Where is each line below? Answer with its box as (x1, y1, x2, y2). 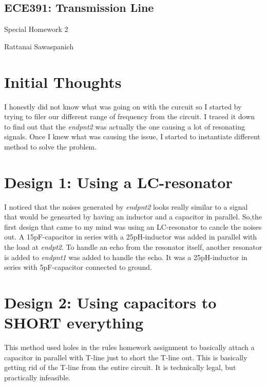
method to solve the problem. (4, 141, 97, 152)
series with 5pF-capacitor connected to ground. (4, 262, 152, 272)
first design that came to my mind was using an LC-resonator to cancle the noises (4, 221, 262, 232)
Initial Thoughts (4, 71, 122, 92)
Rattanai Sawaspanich (4, 41, 74, 51)
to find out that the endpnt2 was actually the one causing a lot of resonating (4, 121, 245, 132)
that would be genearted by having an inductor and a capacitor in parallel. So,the (4, 211, 262, 222)
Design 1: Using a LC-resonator (4, 171, 233, 192)
